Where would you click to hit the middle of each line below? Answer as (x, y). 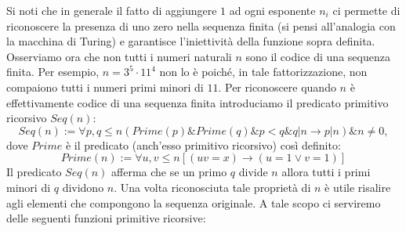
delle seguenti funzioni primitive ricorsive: (106, 218)
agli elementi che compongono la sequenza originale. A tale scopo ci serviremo (194, 202)
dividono (83, 187)
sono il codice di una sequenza (318, 56)
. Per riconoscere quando (277, 87)
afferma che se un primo (169, 172)
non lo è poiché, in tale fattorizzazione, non (263, 72)
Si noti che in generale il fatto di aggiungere (112, 10)
